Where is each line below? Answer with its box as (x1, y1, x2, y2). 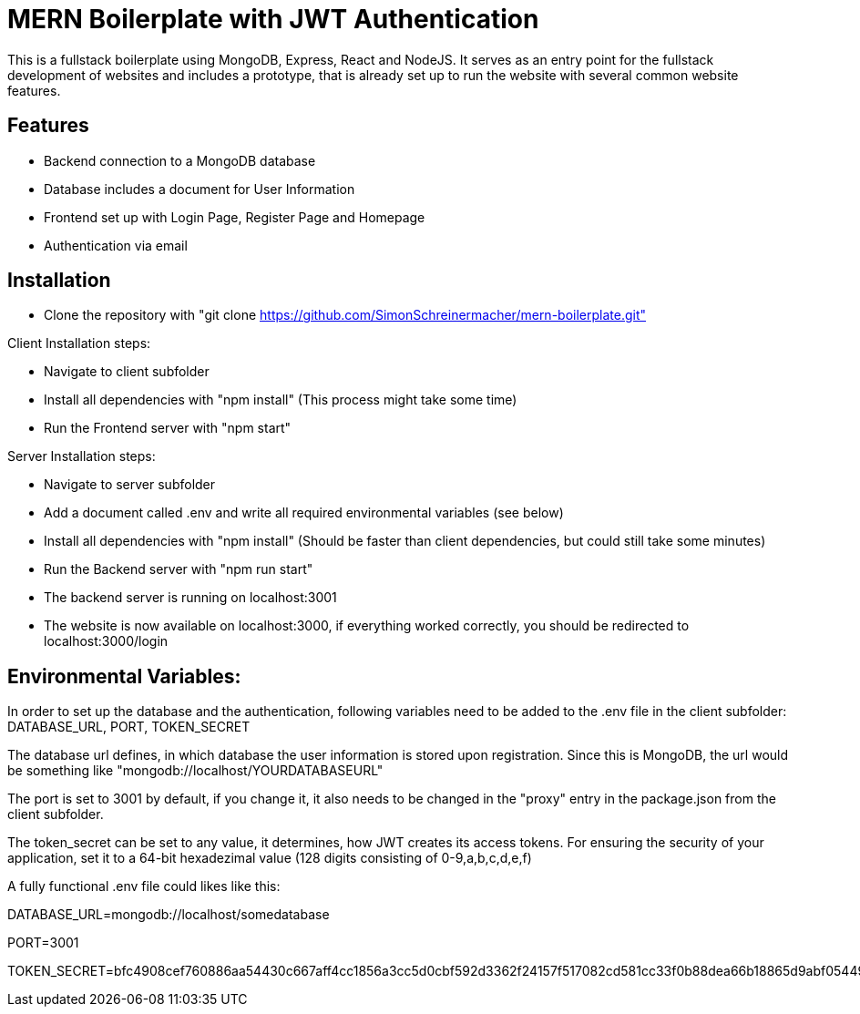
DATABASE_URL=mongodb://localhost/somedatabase (7, 906, 330, 923)
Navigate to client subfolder (44, 364, 210, 380)
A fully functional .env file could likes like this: (7, 878, 281, 895)
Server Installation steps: (7, 448, 156, 465)
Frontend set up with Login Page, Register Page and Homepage (44, 209, 425, 225)
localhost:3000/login (44, 633, 169, 650)
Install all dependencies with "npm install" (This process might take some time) (44, 392, 517, 408)
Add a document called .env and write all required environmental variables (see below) (44, 505, 564, 521)
